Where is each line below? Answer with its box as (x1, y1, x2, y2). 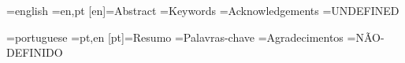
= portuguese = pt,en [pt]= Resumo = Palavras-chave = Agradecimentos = (6, 28, 356, 45)
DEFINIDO (6, 44, 63, 61)
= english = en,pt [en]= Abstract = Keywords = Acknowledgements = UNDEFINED (6, 2, 399, 18)
